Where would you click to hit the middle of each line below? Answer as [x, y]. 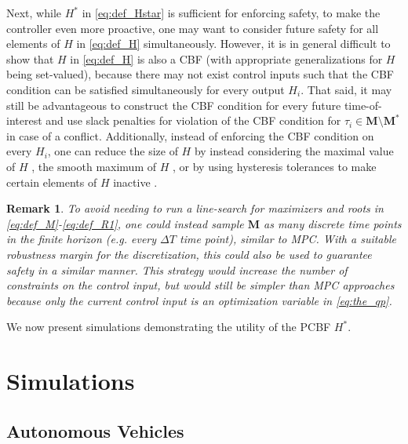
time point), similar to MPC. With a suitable [288, 239]
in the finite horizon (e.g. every [82, 239]
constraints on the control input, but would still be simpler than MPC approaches [200, 285]
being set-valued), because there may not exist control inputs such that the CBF [200, 74]
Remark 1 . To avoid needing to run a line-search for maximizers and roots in [195, 208]
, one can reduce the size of [113, 151]
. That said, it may [346, 89]
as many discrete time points [333, 223]
